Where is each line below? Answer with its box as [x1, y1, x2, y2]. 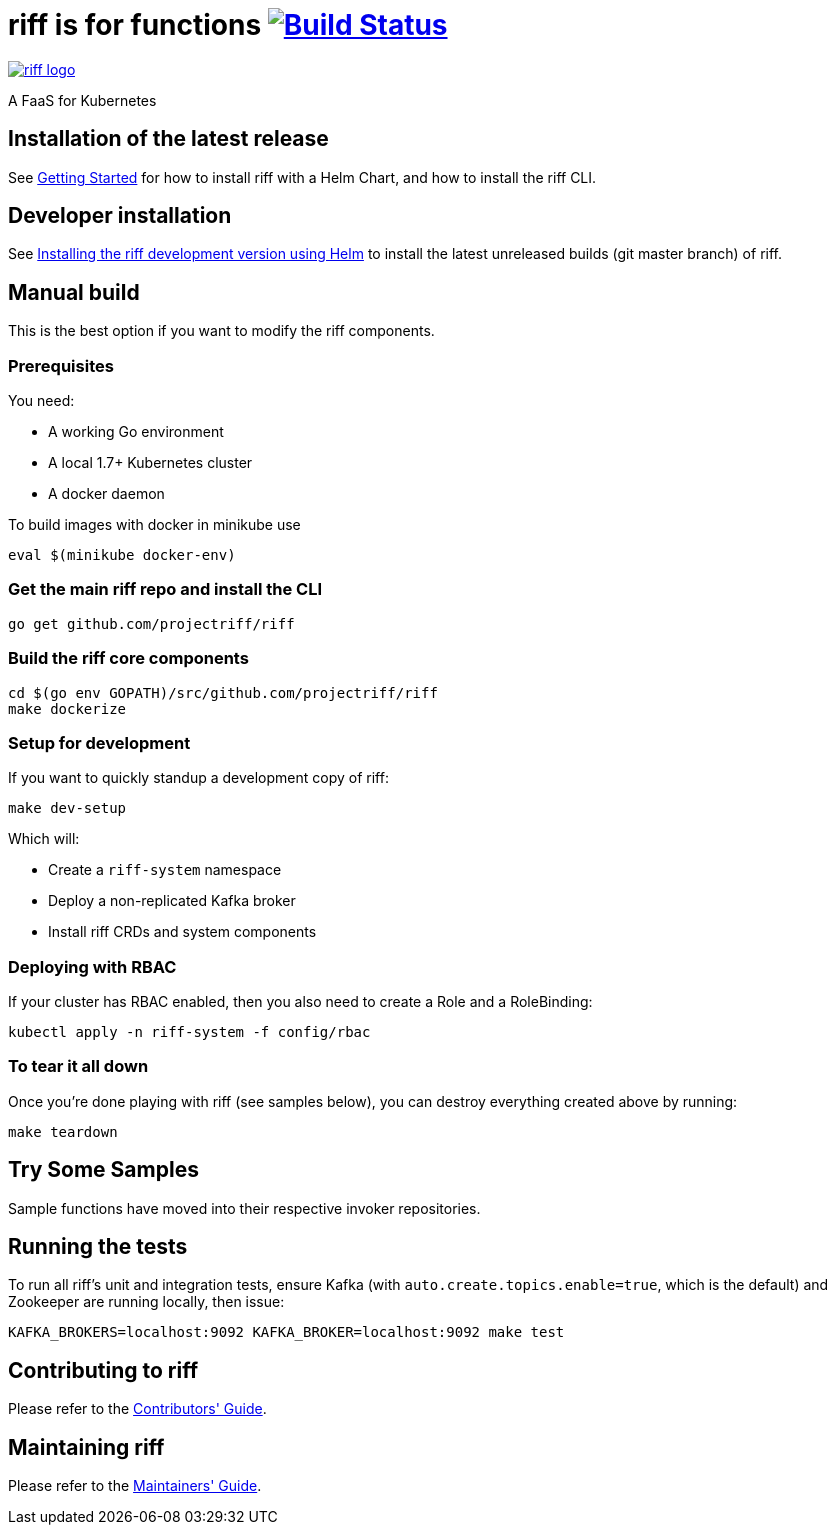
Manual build [8, 279, 140, 305]
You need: [8, 392, 75, 410]
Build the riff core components [8, 648, 249, 669]
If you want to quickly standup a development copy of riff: [8, 769, 389, 787]
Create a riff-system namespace [48, 861, 282, 879]
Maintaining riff [8, 1434, 165, 1460]
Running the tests [8, 1234, 188, 1260]
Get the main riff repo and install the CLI [8, 579, 322, 600]
